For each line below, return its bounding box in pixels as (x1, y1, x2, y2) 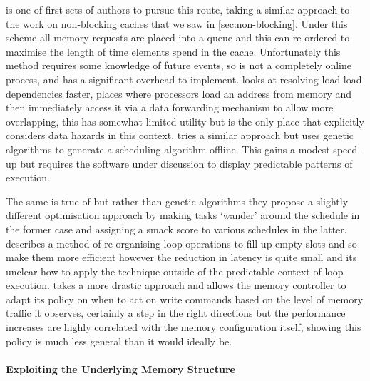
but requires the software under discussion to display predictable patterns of (20, 156, 353, 171)
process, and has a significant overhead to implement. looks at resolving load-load (6, 71, 362, 86)
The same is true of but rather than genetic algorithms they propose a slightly (6, 193, 349, 208)
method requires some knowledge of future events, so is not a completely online (6, 58, 352, 73)
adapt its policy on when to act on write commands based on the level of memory (6, 291, 364, 306)
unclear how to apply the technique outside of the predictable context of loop (6, 263, 344, 278)
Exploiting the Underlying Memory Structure (6, 361, 235, 376)
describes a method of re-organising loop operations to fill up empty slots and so (6, 235, 357, 250)
